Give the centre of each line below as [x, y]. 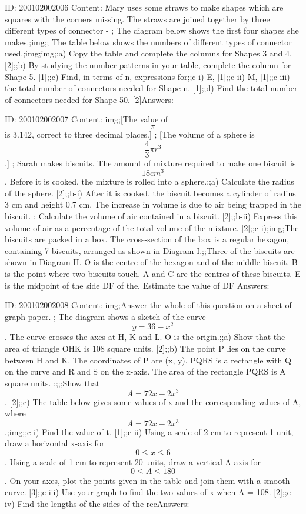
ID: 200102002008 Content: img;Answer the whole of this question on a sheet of [148, 305]
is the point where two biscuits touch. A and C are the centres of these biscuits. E [153, 274]
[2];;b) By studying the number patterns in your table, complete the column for [148, 64]
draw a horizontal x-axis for [55, 443]
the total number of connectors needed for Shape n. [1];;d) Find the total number [151, 88]
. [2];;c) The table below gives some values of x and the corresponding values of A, [153, 401]
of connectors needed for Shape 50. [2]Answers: [89, 99]
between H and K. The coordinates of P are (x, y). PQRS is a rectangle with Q [148, 360]
